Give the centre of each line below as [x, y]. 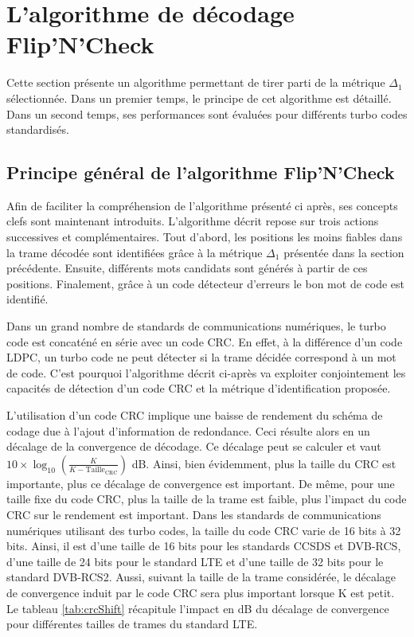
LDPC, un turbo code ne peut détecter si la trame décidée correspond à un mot [201, 357]
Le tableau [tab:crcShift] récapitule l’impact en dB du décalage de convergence [198, 608]
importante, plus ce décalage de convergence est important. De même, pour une [201, 483]
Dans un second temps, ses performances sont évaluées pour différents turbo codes [207, 113]
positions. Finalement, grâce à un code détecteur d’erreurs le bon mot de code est [205, 283]
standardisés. [38, 129]
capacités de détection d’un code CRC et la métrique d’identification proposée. [199, 388]
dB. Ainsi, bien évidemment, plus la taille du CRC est [264, 463]
